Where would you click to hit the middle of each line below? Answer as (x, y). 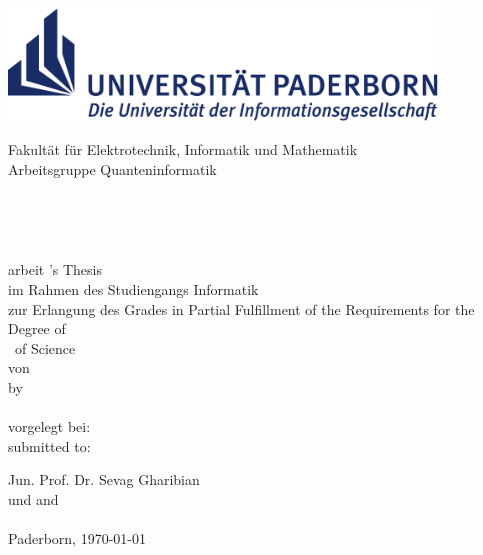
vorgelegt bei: (49, 426)
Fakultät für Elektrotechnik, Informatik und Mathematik (183, 148)
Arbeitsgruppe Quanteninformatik (112, 168)
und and (33, 498)
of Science (45, 347)
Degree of (37, 328)
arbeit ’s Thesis (55, 269)
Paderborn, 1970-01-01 (77, 538)
